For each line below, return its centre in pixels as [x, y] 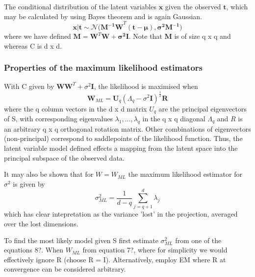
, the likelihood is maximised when [146, 86]
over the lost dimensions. [41, 224]
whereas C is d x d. [33, 45]
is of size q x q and [203, 36]
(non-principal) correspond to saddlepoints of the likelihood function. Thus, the [123, 138]
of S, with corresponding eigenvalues [58, 118]
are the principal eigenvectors [203, 108]
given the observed [193, 6]
